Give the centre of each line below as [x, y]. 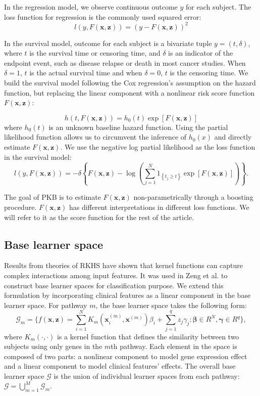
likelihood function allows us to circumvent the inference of [95, 137]
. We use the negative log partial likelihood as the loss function [158, 147]
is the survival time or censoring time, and [95, 53]
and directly [233, 137]
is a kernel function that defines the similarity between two [148, 336]
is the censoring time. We [209, 73]
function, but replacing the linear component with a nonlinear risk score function [129, 92]
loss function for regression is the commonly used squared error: [103, 16]
